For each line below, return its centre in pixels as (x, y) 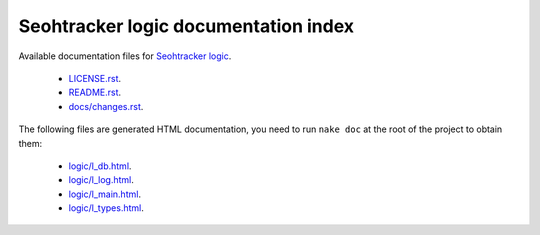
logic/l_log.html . (101, 180)
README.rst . (95, 92)
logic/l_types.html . (106, 208)
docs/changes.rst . (106, 106)
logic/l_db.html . (100, 166)
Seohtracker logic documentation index (186, 26)
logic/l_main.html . (105, 194)
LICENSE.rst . (95, 78)
